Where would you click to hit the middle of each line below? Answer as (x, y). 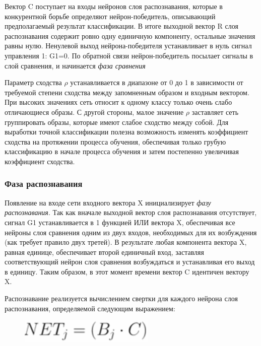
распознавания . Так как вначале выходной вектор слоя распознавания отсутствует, (131, 212)
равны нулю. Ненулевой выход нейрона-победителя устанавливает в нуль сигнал (128, 46)
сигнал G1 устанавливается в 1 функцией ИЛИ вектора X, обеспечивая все (120, 222)
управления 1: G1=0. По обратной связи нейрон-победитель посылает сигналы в (129, 55)
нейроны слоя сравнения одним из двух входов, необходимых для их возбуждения (131, 232)
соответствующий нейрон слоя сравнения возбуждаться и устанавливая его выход (130, 262)
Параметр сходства (33, 82)
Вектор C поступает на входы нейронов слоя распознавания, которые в (114, 6)
